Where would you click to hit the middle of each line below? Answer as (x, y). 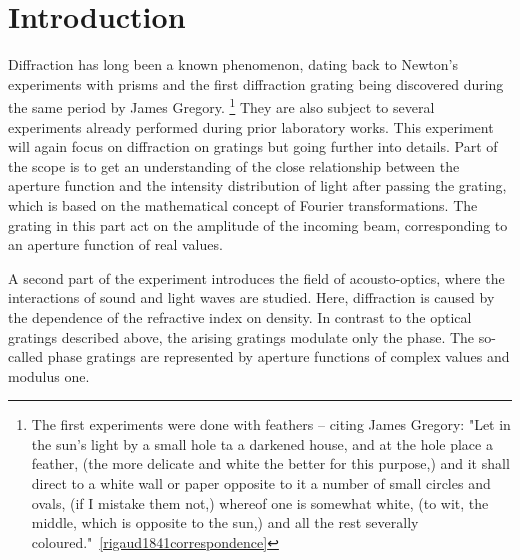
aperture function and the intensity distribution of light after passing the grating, (257, 185)
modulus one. (49, 375)
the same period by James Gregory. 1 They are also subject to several (221, 105)
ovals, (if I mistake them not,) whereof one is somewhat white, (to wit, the (260, 502)
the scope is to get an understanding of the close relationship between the (234, 165)
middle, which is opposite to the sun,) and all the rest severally (225, 522)
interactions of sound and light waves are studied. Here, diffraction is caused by (251, 297)
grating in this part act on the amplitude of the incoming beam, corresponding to (258, 224)
